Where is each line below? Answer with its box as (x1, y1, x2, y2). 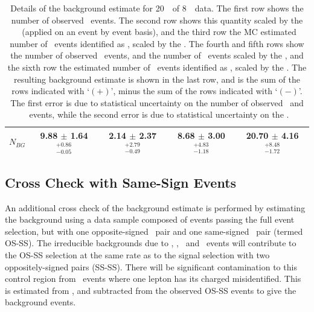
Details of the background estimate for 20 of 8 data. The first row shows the (10, 2, 304, 14)
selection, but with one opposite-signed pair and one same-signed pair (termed (5, 224, 303, 237)
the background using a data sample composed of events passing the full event (5, 213, 295, 226)
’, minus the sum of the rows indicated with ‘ (111, 84, 278, 97)
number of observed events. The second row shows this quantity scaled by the (11, 13, 303, 26)
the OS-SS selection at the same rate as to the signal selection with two (5, 249, 270, 261)
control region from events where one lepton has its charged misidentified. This (5, 272, 301, 285)
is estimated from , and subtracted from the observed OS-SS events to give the (5, 284, 296, 296)
